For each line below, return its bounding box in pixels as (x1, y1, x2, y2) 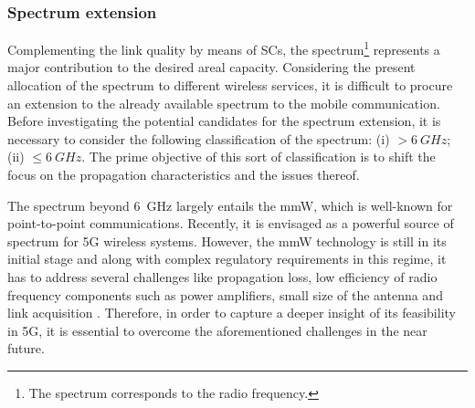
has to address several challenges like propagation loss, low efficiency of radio (7, 267, 438, 286)
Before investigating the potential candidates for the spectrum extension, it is (7, 111, 441, 131)
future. (7, 339, 45, 358)
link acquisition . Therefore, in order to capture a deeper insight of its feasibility (7, 303, 456, 322)
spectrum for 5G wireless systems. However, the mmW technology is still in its (7, 231, 447, 250)
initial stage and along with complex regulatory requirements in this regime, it (7, 249, 447, 268)
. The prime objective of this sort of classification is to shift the (81, 147, 436, 166)
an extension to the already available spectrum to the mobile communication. (7, 93, 440, 112)
